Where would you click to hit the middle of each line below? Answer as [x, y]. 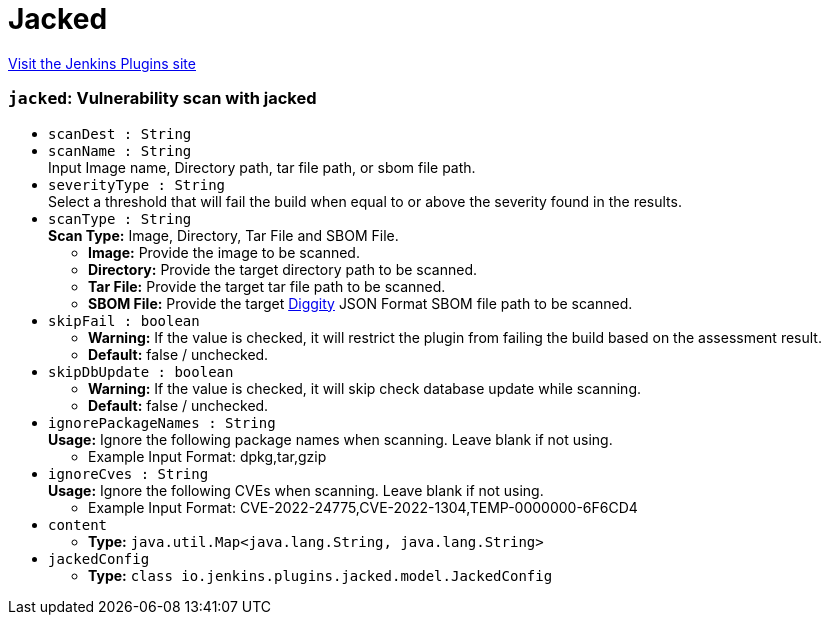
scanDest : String [120, 133]
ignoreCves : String [128, 473]
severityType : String [137, 184]
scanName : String [120, 150]
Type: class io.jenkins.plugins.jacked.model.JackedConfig [320, 575]
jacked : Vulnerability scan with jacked [162, 98]
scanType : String [120, 218]
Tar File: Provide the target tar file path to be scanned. [267, 286]
